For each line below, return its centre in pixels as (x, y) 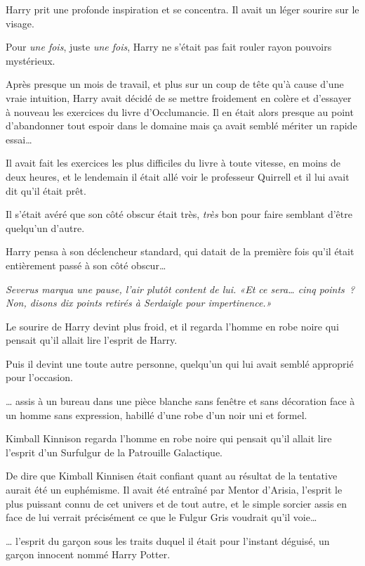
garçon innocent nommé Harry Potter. (88, 554)
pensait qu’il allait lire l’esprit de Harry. (92, 340)
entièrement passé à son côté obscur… (86, 265)
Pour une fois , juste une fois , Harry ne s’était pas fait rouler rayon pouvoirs (169, 47)
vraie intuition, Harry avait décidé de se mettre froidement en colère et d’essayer (179, 97)
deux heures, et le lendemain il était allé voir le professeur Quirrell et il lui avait (178, 176)
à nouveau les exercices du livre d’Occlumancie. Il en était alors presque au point (180, 111)
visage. (20, 23)
